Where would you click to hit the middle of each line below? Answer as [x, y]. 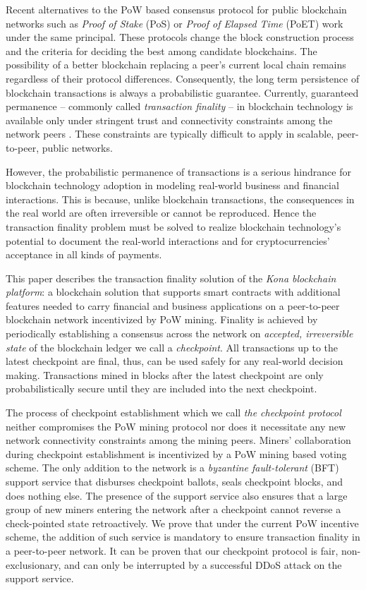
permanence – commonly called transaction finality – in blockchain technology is [179, 106]
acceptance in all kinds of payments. [84, 254]
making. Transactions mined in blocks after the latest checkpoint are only [165, 374]
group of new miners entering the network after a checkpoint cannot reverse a [173, 509]
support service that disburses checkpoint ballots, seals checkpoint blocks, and [174, 481]
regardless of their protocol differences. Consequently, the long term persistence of [183, 78]
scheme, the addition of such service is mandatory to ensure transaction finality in [183, 537]
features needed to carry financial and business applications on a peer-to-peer [173, 305]
